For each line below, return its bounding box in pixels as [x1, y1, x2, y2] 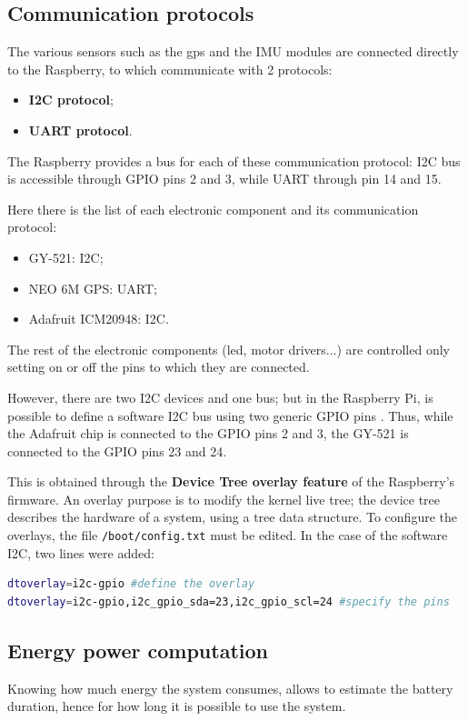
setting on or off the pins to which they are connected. [7, 357, 310, 376]
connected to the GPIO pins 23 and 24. [7, 441, 227, 460]
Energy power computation [7, 636, 268, 664]
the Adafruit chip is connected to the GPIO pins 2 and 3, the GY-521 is [7, 424, 409, 443]
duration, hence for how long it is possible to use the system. [7, 696, 346, 716]
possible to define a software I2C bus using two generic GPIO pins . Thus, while [7, 406, 453, 425]
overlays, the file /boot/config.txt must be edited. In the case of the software [7, 526, 448, 545]
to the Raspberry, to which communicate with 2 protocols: [7, 59, 333, 78]
